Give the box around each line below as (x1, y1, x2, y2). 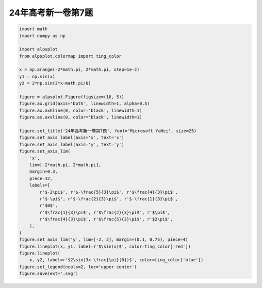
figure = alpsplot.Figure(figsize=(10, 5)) (19, 94, 125, 100)
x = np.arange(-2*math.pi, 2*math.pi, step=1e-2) (19, 67, 140, 72)
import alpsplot (19, 47, 58, 52)
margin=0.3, (29, 169, 58, 174)
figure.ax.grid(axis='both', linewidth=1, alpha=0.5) (19, 101, 150, 106)
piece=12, (29, 175, 53, 181)
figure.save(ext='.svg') (19, 271, 79, 276)
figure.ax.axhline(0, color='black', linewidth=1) (19, 107, 143, 113)
